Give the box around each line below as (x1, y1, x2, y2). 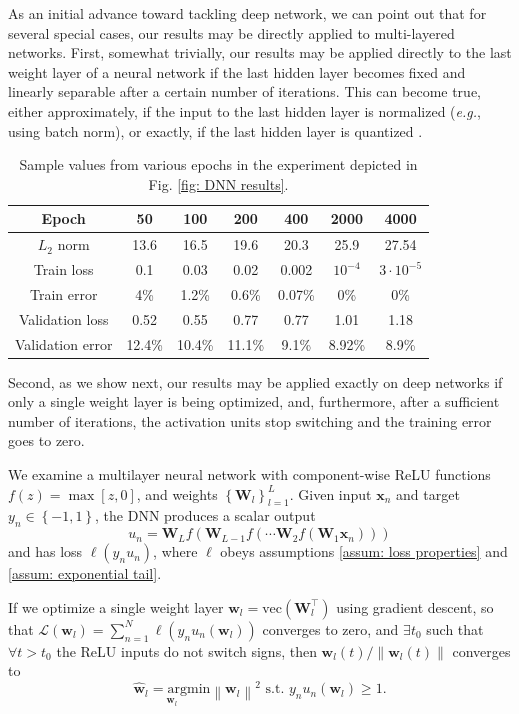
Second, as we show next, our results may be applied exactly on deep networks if (8, 371, 503, 392)
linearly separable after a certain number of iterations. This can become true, (8, 81, 482, 102)
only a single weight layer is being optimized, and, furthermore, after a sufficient (8, 391, 500, 412)
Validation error (15, 333, 113, 354)
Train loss (33, 259, 94, 280)
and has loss (8, 541, 83, 562)
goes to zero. (8, 430, 85, 451)
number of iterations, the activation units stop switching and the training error (8, 410, 492, 431)
